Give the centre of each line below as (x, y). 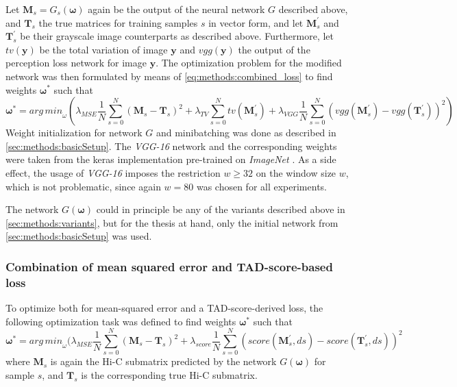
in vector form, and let (256, 22)
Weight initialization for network (74, 133)
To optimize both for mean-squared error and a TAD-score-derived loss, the (164, 308)
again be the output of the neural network (176, 9)
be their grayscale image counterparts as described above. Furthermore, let (177, 36)
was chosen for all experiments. (261, 186)
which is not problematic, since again (83, 186)
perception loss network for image (76, 63)
